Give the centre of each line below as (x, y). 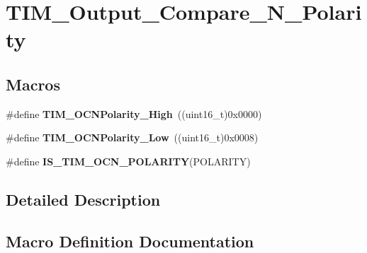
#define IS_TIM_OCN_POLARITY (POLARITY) (128, 161)
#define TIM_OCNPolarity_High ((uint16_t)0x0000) (134, 113)
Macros (33, 84)
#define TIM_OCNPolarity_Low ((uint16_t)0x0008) (132, 137)
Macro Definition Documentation (130, 241)
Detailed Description (83, 199)
